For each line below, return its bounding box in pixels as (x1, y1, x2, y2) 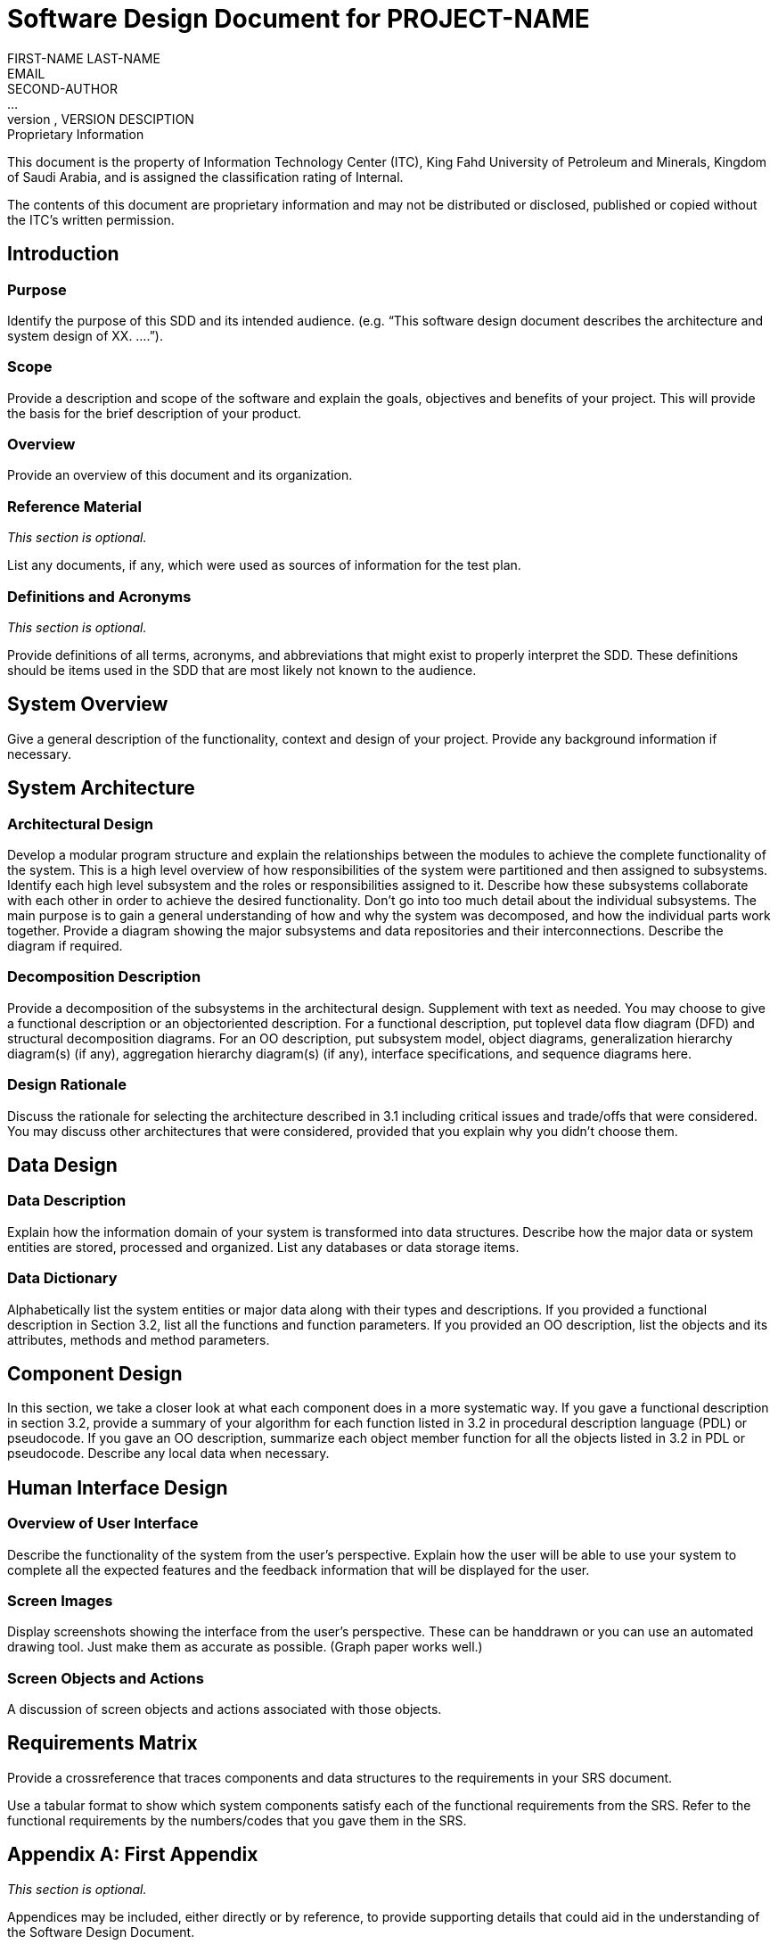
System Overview (7, 693, 168, 716)
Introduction (7, 243, 119, 266)
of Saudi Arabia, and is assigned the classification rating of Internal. (7, 169, 404, 185)
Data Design (7, 1153, 118, 1176)
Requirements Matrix (7, 1732, 198, 1755)
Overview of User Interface (7, 1514, 199, 1533)
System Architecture (7, 777, 195, 800)
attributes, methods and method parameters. (7, 1331, 270, 1347)
